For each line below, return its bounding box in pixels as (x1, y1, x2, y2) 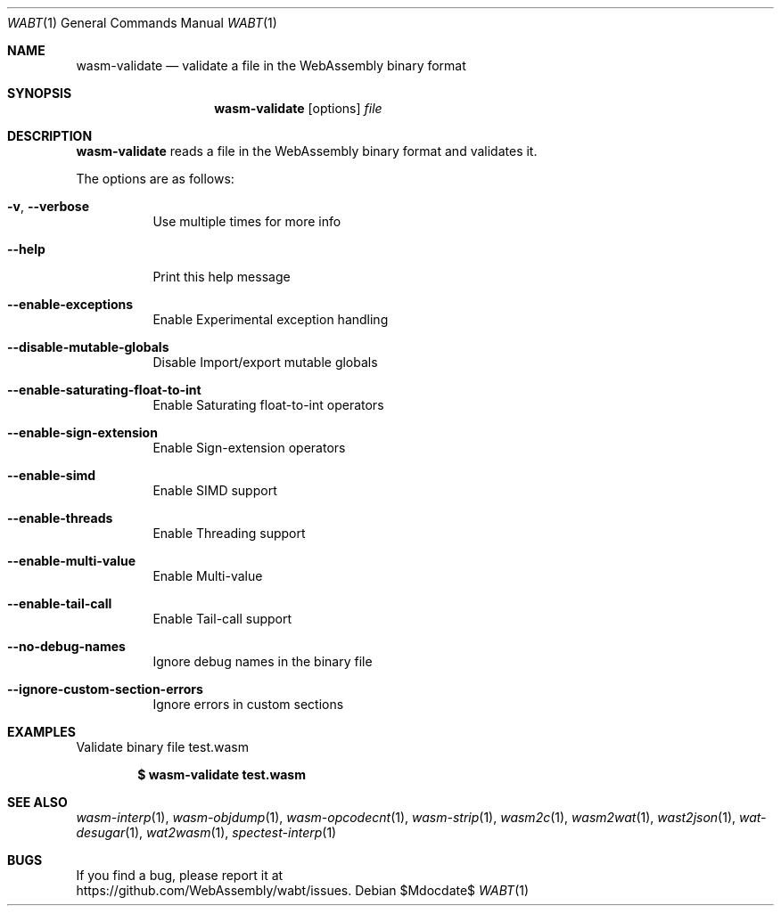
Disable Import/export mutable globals (152, 355, 378, 370)
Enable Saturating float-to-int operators (152, 397, 384, 412)
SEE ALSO (7, 795, 68, 810)
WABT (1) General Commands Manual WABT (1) (7, 15, 277, 30)
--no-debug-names (7, 639, 126, 654)
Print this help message (152, 269, 291, 284)
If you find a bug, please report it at (76, 868, 284, 883)
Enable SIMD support (152, 483, 277, 498)
